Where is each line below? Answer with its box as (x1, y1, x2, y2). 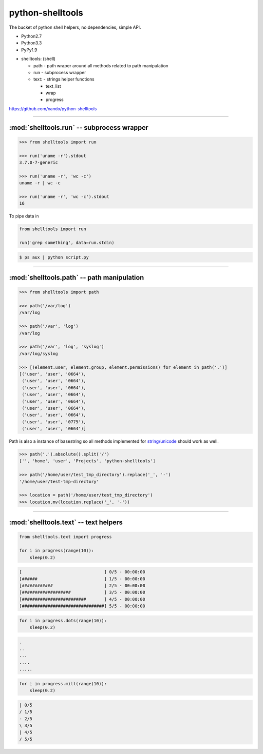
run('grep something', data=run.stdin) (19, 240, 114, 246)
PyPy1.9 (21, 47, 38, 53)
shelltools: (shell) (21, 56, 56, 62)
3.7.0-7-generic (19, 160, 58, 165)
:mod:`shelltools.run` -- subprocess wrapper (9, 123, 149, 132)
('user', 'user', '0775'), (22, 419, 86, 424)
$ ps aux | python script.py (19, 254, 89, 260)
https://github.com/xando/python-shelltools (9, 105, 97, 112)
